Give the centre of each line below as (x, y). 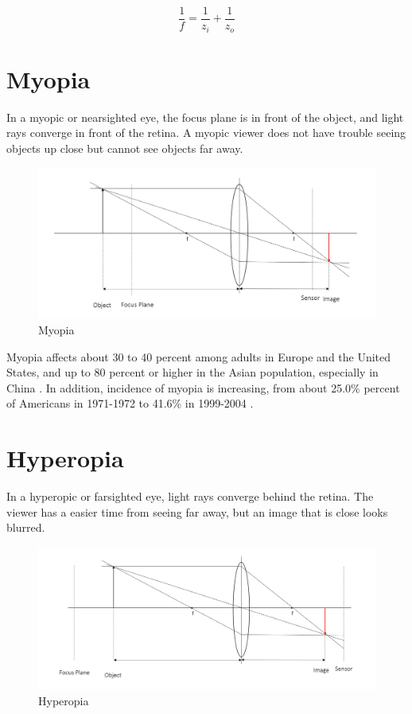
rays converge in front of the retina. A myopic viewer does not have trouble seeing (206, 133)
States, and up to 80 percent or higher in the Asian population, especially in (192, 372)
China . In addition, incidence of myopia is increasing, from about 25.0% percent (203, 387)
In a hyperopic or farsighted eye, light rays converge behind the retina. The (190, 496)
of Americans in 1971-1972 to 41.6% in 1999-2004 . (130, 403)
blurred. (26, 527)
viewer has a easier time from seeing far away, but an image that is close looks (197, 511)
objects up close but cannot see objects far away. (125, 148)
